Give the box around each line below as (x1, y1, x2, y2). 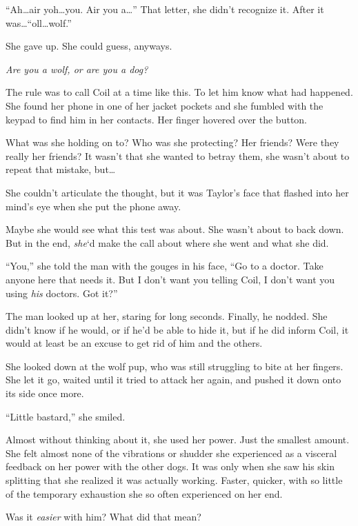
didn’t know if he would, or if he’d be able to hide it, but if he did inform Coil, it (6, 322, 349, 336)
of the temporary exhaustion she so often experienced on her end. (6, 486, 283, 500)
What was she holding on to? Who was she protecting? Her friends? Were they (6, 135, 339, 150)
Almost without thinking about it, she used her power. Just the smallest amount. (6, 432, 350, 447)
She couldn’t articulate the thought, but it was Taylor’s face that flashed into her (6, 185, 349, 199)
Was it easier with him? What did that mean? (6, 509, 201, 524)
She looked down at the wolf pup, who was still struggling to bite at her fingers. (6, 358, 344, 373)
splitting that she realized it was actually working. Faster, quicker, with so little (6, 473, 343, 487)
